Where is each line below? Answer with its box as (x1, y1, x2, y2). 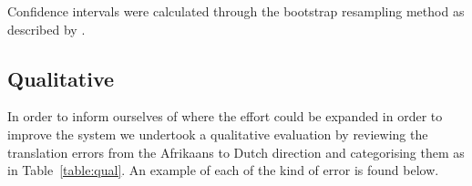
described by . (7, 19, 86, 38)
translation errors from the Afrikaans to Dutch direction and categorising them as (7, 142, 465, 161)
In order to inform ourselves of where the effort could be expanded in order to (7, 107, 443, 126)
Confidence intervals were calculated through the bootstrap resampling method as (7, 2, 465, 20)
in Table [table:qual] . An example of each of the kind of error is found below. (7, 160, 439, 180)
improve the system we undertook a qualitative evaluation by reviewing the (7, 124, 428, 143)
